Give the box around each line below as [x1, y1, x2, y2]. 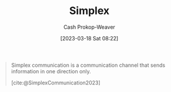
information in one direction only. [11, 67, 92, 74]
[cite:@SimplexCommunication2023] [11, 79, 100, 86]
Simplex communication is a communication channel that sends [11, 62, 166, 69]
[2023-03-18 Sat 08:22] [60, 35, 119, 42]
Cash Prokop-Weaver [63, 23, 116, 30]
